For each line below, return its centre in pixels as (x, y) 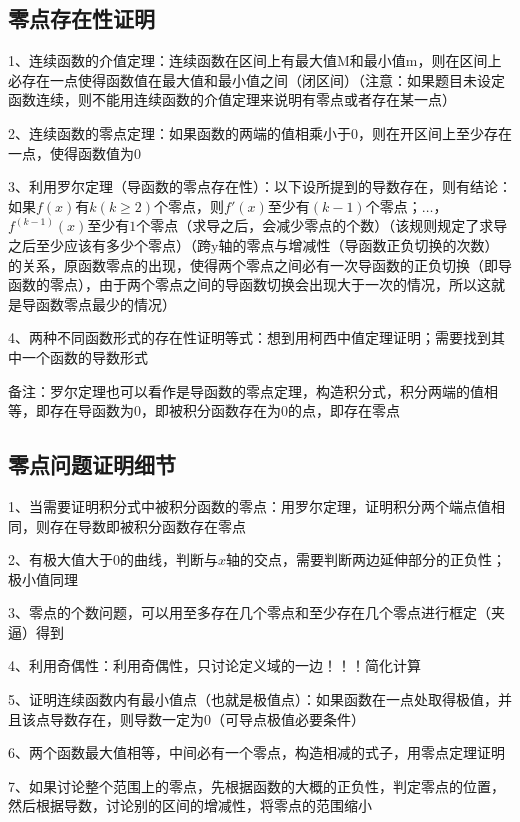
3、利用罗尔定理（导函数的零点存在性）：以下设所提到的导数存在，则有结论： (260, 186)
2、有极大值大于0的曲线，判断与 (113, 559)
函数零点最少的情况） (105, 303)
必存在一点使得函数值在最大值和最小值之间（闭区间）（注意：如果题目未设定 (256, 79)
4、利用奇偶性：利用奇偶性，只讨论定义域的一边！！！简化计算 (214, 665)
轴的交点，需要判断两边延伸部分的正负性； (366, 559)
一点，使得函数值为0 (74, 152)
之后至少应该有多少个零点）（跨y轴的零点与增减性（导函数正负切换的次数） (253, 244)
